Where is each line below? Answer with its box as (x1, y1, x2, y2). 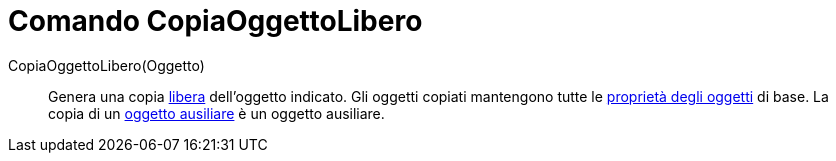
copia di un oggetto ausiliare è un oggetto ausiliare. (48, 104, 385, 122)
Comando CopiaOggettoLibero (8, 4, 423, 38)
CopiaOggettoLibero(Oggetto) (8, 56, 205, 74)
